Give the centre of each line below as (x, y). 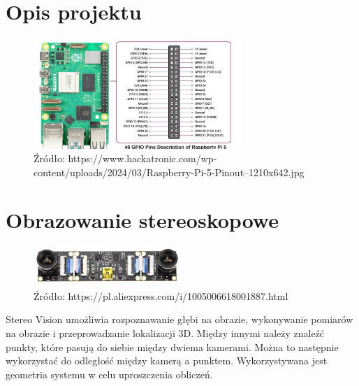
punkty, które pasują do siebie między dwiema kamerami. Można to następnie (172, 346)
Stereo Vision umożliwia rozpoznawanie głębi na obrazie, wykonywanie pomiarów (179, 319)
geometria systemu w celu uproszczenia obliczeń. (109, 374)
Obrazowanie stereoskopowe (142, 220)
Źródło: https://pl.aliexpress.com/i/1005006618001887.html (161, 295)
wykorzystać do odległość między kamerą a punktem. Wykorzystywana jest (167, 360)
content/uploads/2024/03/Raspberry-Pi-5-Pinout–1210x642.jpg (169, 172)
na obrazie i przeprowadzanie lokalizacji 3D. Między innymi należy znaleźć (165, 333)
